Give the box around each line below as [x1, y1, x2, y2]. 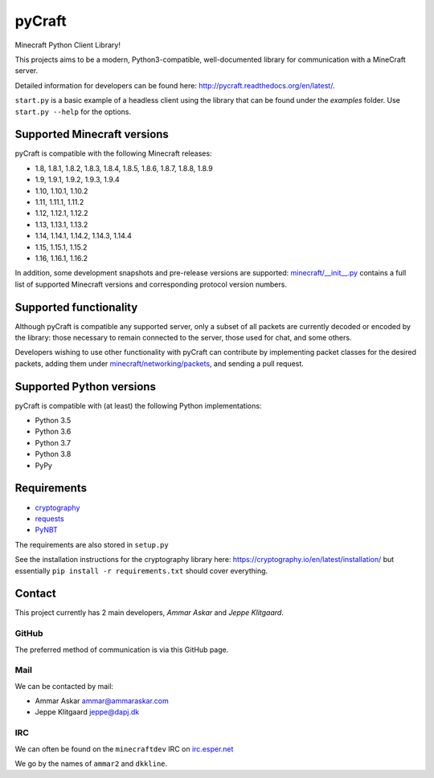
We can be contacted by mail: [14, 681, 114, 690]
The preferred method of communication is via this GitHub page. [14, 645, 229, 654]
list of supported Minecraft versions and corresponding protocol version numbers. [14, 279, 287, 289]
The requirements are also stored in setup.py [14, 540, 169, 549]
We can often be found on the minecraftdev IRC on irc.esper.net [14, 743, 234, 754]
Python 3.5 [35, 416, 72, 426]
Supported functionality [14, 300, 138, 314]
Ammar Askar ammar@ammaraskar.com [35, 696, 169, 706]
